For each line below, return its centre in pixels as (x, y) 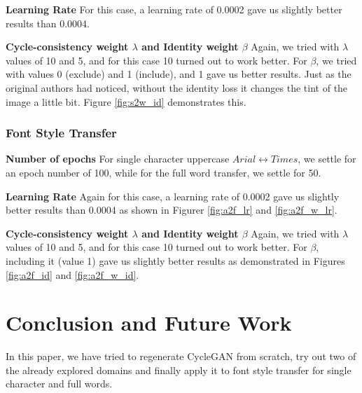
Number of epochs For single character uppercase (118, 159)
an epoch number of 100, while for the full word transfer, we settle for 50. (163, 172)
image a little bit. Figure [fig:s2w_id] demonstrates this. (126, 101)
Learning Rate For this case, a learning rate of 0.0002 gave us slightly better (174, 9)
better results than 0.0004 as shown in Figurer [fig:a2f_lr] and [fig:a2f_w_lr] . (172, 210)
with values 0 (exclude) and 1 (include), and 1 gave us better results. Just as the (179, 74)
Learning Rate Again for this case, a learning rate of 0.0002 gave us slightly (173, 196)
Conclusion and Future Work (149, 323)
